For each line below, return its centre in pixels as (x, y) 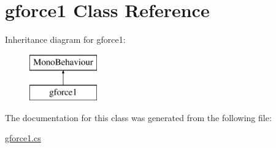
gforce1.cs (23, 138)
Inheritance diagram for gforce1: (65, 39)
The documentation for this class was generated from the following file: (138, 117)
